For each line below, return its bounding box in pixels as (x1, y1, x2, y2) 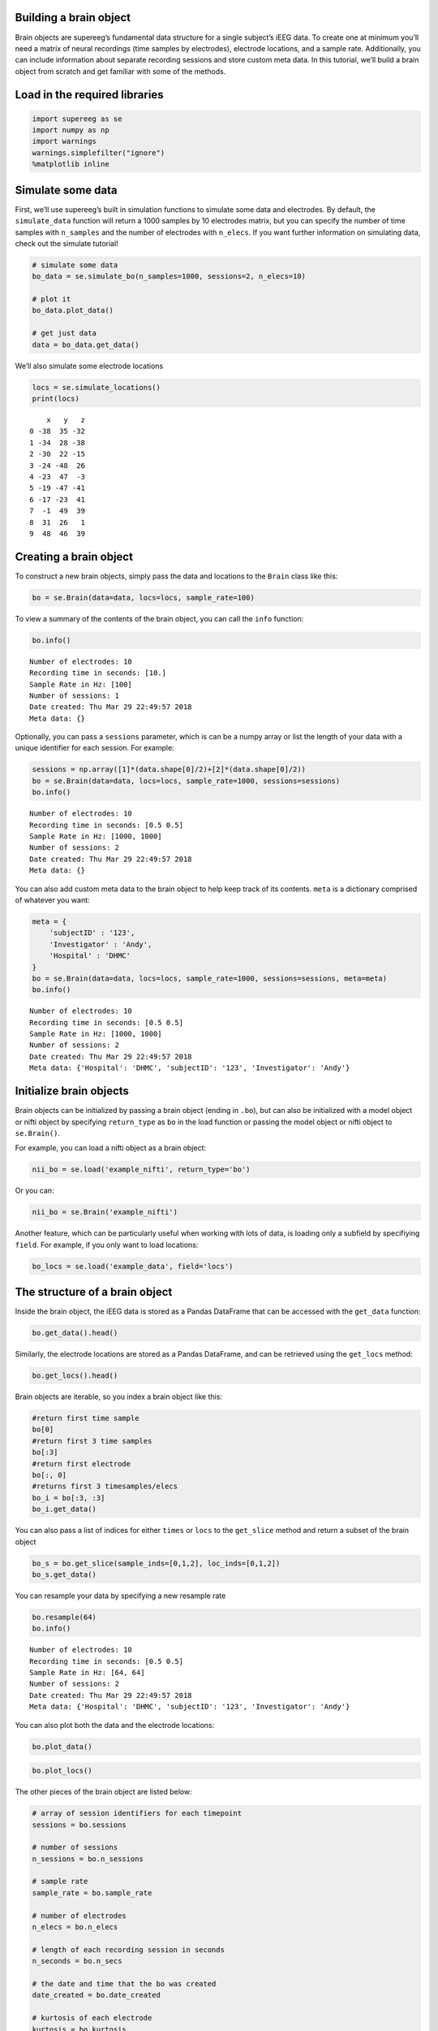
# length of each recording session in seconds (32, 1945, 225, 1954)
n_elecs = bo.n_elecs (32, 1922, 118, 1932)
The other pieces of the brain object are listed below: (15, 1787, 192, 1797)
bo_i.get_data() (32, 1505, 97, 1514)
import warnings (32, 136, 97, 146)
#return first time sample (32, 1414, 140, 1423)
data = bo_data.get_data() (32, 340, 140, 349)
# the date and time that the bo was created (32, 1979, 217, 1988)
